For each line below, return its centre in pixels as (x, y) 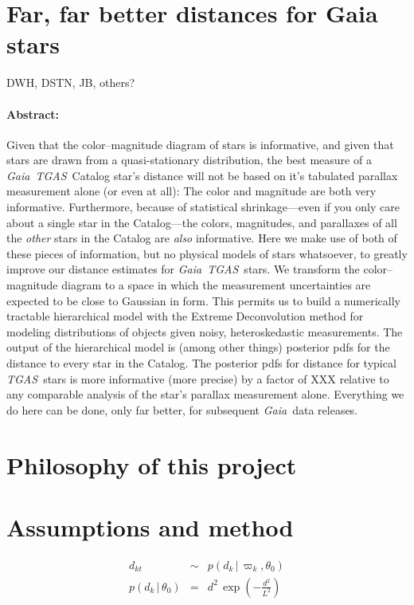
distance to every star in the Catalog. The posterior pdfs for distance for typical (201, 363)
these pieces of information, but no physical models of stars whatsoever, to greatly (207, 253)
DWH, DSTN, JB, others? (71, 82)
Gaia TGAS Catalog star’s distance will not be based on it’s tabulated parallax (202, 175)
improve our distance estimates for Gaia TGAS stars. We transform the (183, 269)
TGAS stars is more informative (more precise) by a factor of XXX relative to (198, 378)
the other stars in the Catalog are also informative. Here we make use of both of (202, 238)
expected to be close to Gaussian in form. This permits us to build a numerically (203, 300)
